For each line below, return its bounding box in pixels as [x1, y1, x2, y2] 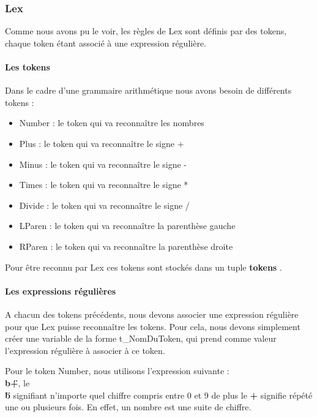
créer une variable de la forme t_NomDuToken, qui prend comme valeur [5, 332, 277, 345]
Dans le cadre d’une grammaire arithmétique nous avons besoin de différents [5, 84, 292, 97]
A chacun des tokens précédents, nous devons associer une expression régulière [5, 307, 299, 320]
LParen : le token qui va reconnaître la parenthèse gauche [19, 219, 236, 232]
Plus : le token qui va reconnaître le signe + [19, 137, 184, 149]
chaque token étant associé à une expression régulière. [5, 36, 206, 49]
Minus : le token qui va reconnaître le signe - [19, 157, 187, 170]
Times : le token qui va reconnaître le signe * [19, 178, 188, 191]
